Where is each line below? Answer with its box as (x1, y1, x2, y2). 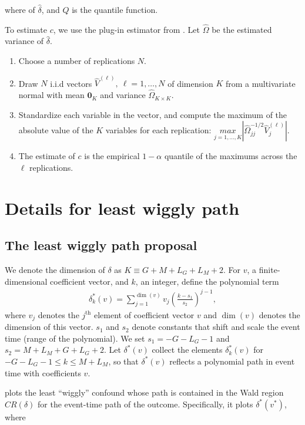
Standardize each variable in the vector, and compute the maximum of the (18, 108, 287, 120)
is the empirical (84, 150, 140, 162)
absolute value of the (18, 124, 93, 136)
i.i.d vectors (50, 77, 92, 89)
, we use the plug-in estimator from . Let (53, 23, 200, 35)
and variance (100, 89, 146, 101)
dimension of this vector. (5, 321, 93, 333)
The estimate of (18, 150, 75, 162)
